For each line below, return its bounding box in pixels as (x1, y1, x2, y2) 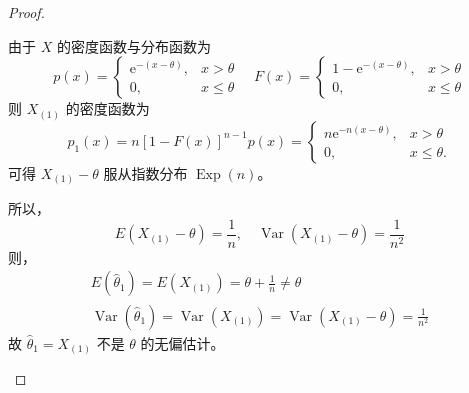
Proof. (8, 2, 45, 22)
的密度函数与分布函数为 (56, 35, 211, 56)
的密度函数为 (65, 98, 150, 119)
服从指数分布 (103, 162, 188, 183)
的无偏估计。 (140, 332, 225, 353)
